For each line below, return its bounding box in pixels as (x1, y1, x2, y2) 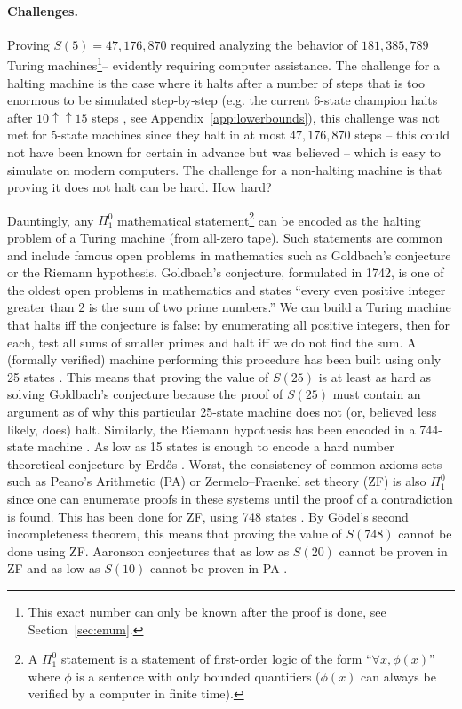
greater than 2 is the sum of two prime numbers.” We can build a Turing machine (7, 298, 451, 316)
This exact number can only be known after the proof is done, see (28, 601, 386, 620)
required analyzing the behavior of (171, 35, 358, 53)
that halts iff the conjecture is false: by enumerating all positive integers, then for (7, 315, 450, 334)
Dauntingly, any (7, 211, 94, 229)
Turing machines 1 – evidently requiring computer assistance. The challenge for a (7, 53, 441, 75)
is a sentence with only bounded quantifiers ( (76, 666, 321, 685)
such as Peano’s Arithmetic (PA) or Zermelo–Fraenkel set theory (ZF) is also (7, 472, 426, 490)
